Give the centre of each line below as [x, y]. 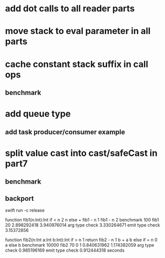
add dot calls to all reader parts [70, 9]
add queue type [38, 114]
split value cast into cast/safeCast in [81, 153]
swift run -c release [25, 210]
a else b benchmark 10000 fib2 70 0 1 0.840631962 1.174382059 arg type [80, 245]
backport [19, 198]
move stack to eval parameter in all [78, 31]
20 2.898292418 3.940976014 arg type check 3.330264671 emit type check [82, 225]
